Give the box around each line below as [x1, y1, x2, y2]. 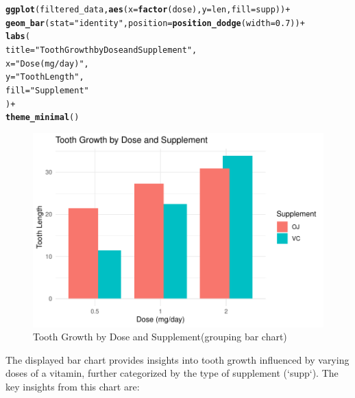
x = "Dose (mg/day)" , [5, 58, 89, 69]
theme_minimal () [5, 113, 79, 123]
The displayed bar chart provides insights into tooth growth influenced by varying [5, 352, 350, 366]
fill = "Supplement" [5, 85, 89, 95]
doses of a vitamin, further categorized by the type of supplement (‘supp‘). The [5, 366, 339, 380]
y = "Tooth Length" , [5, 72, 84, 82]
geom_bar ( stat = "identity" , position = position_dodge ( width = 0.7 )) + [5, 18, 305, 28]
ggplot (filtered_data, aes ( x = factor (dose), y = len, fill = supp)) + [5, 5, 291, 14]
